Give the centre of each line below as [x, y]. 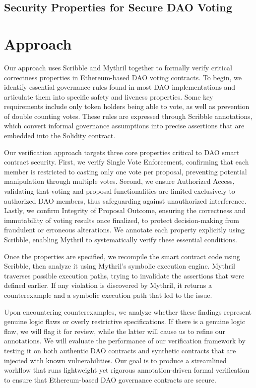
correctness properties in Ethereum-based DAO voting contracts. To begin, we [123, 77]
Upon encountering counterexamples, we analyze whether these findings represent [128, 311]
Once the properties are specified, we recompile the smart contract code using [122, 256]
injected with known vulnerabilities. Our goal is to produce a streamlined [115, 360]
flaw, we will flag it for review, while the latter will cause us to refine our [115, 331]
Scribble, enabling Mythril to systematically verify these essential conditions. [121, 239]
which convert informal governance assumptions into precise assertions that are [124, 126]
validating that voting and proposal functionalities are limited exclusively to [120, 191]
